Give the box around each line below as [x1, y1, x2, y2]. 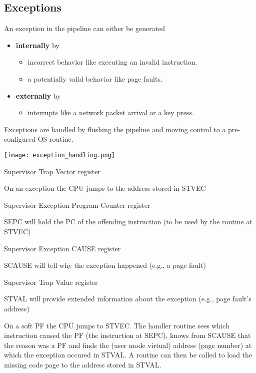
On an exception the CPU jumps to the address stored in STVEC [4, 183, 206, 193]
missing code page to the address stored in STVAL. [4, 359, 161, 369]
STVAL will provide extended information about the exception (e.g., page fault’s [4, 293, 251, 304]
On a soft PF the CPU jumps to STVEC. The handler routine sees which [4, 320, 229, 330]
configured [4, 134, 36, 144]
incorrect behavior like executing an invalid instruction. [27, 57, 197, 67]
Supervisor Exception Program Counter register [4, 199, 150, 210]
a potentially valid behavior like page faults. [27, 73, 162, 84]
